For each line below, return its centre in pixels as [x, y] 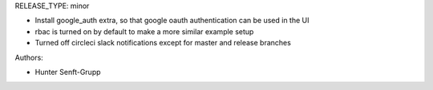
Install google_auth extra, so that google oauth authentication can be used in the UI [172, 21]
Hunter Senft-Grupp [68, 72]
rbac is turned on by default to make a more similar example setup [144, 31]
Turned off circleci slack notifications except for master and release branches [163, 43]
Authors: [29, 57]
